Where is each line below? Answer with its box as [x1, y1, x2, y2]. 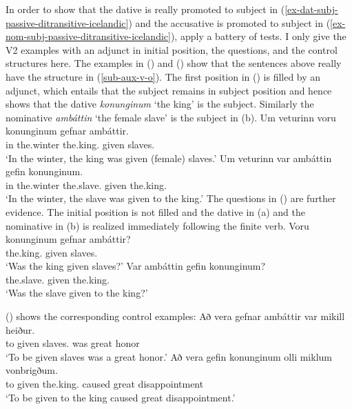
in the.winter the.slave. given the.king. [6, 177, 167, 192]
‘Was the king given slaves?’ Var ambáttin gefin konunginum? [6, 259, 266, 273]
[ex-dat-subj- [284, 2, 338, 16]
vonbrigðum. [6, 363, 58, 377]
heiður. [6, 322, 35, 337]
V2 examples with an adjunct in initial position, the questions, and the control [6, 42, 338, 57]
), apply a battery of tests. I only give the [170, 29, 346, 43]
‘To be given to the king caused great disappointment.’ [6, 390, 236, 404]
